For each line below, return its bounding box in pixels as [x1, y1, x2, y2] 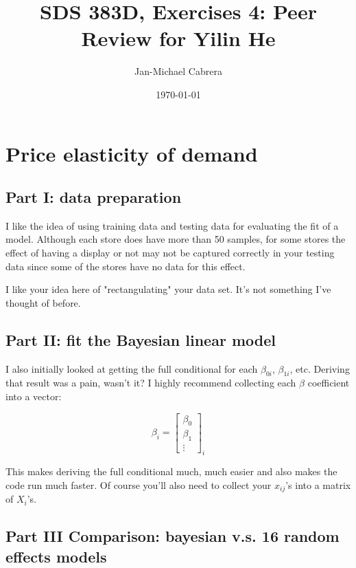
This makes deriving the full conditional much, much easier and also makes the [5, 464, 337, 479]
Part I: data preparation [5, 186, 182, 208]
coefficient [307, 375, 350, 390]
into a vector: [5, 389, 62, 404]
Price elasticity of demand [5, 139, 258, 167]
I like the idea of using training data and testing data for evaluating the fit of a [5, 218, 339, 232]
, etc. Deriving [289, 361, 350, 375]
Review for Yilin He [81, 24, 276, 52]
